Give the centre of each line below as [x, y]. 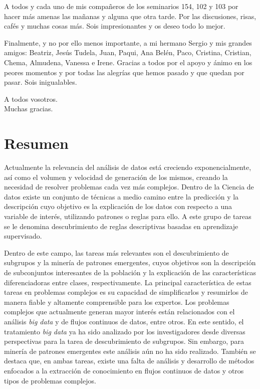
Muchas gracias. [29, 109]
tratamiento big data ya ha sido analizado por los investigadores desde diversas [125, 331]
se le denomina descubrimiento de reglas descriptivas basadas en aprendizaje [121, 226]
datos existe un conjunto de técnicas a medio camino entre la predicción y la [121, 196]
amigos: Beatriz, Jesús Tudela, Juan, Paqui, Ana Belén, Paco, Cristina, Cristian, [128, 52]
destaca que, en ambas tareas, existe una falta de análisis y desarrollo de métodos [129, 361]
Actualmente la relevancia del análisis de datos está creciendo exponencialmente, [128, 167]
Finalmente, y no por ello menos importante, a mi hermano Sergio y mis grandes [128, 42]
